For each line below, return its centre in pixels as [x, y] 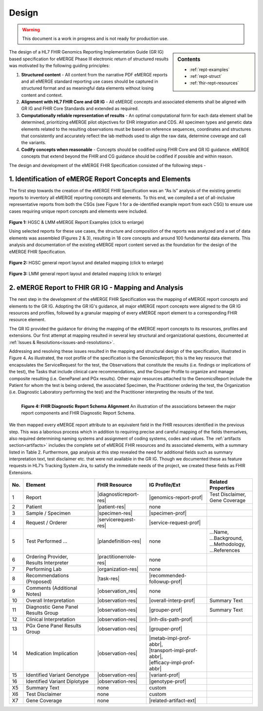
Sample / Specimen [48, 513]
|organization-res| [118, 569]
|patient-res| [112, 507]
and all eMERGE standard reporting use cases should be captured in [90, 81]
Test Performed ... [47, 541]
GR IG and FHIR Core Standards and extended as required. [80, 109]
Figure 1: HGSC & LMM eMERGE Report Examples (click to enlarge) [76, 222]
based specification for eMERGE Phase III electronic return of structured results [89, 59]
